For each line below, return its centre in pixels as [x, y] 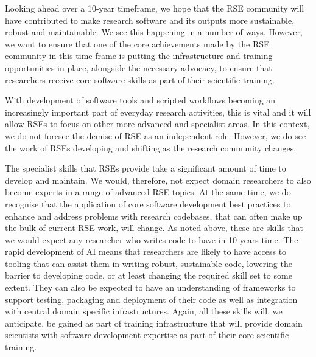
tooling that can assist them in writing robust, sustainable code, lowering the [149, 263]
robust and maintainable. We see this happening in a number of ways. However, [154, 32]
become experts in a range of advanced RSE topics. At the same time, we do [148, 192]
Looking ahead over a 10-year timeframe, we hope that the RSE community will [155, 8]
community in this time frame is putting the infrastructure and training [139, 56]
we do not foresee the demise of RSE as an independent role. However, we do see [156, 135]
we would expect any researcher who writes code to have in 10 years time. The [152, 239]
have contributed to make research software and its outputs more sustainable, [150, 20]
